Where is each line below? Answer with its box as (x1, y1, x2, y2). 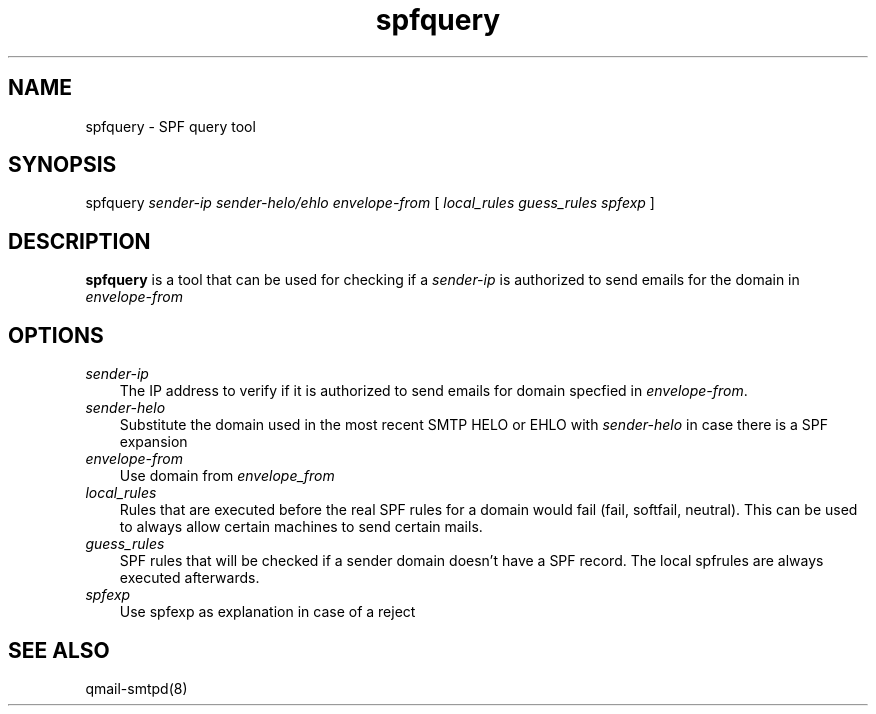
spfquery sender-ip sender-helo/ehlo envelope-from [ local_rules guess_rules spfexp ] (85, 194, 655, 212)
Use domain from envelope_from (119, 467, 335, 485)
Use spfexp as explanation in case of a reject (119, 603, 416, 621)
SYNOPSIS (8, 152, 117, 178)
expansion (119, 433, 188, 451)
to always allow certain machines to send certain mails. (119, 518, 483, 536)
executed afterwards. (119, 569, 260, 587)
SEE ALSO (8, 637, 110, 663)
